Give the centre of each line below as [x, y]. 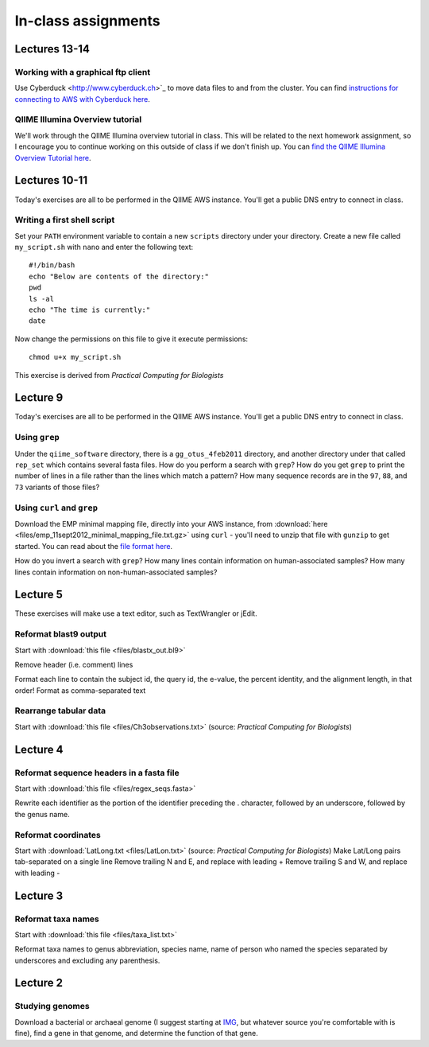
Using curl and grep [56, 508]
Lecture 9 [39, 398]
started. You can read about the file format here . [94, 546]
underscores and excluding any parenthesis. [87, 960]
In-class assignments [87, 21]
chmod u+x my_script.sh [75, 357]
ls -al [42, 299]
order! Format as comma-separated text [80, 690]
